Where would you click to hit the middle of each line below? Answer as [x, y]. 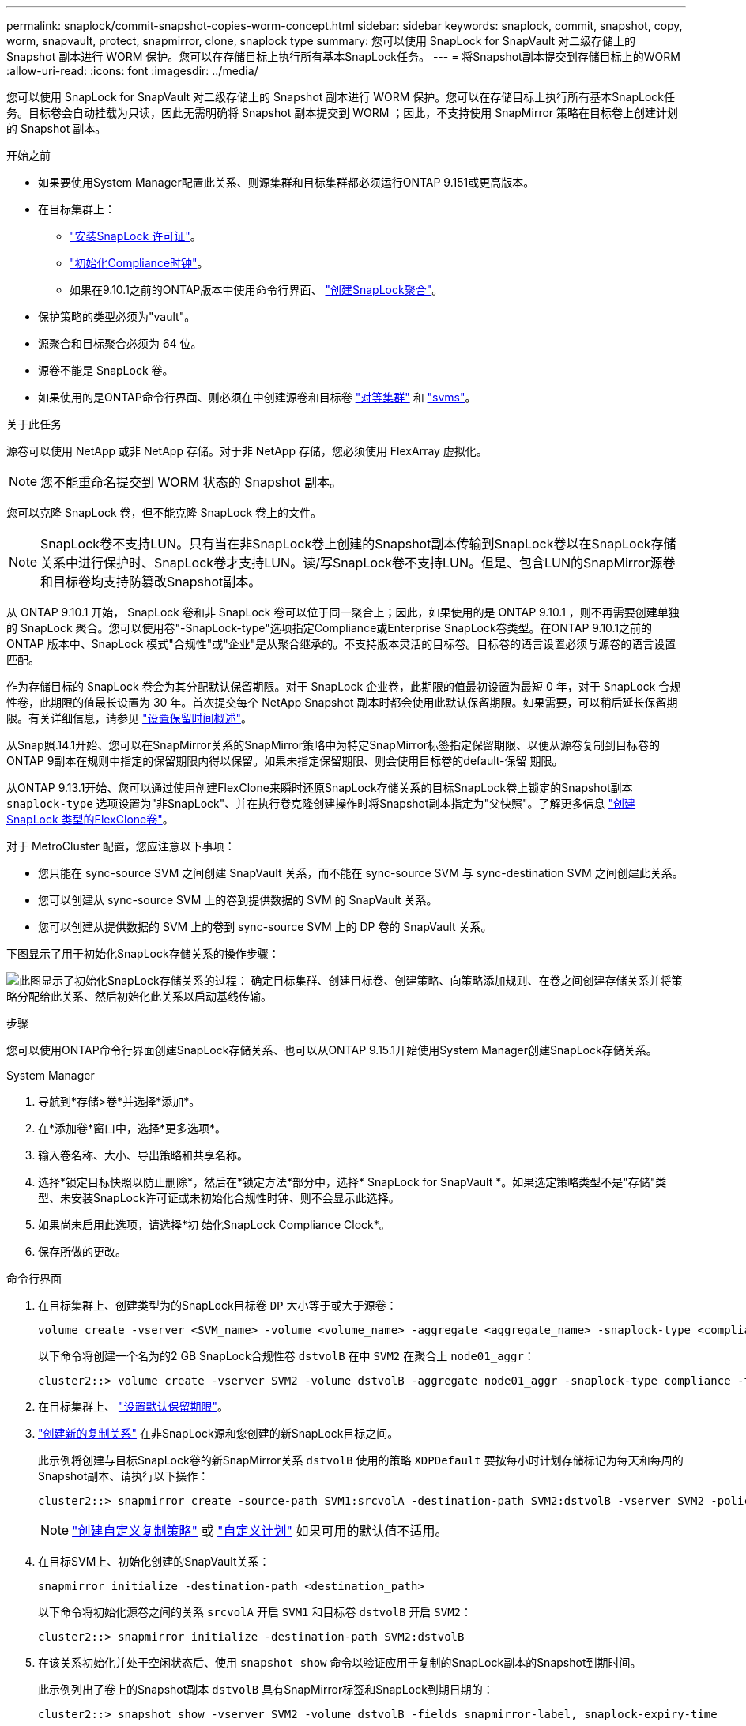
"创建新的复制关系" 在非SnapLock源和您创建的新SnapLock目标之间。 [219, 1433]
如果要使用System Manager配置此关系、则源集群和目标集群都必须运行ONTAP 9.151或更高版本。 [286, 182]
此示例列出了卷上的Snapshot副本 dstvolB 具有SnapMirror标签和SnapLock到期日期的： [266, 1689]
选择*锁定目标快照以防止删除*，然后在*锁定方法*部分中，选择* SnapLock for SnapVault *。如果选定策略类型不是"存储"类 [352, 1182]
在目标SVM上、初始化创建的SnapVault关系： [154, 1561]
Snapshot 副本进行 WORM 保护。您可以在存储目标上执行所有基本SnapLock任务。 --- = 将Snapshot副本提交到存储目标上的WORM [343, 57]
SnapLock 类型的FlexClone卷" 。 [90, 819]
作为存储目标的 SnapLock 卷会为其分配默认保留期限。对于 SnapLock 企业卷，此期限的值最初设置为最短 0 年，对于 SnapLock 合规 [344, 686]
